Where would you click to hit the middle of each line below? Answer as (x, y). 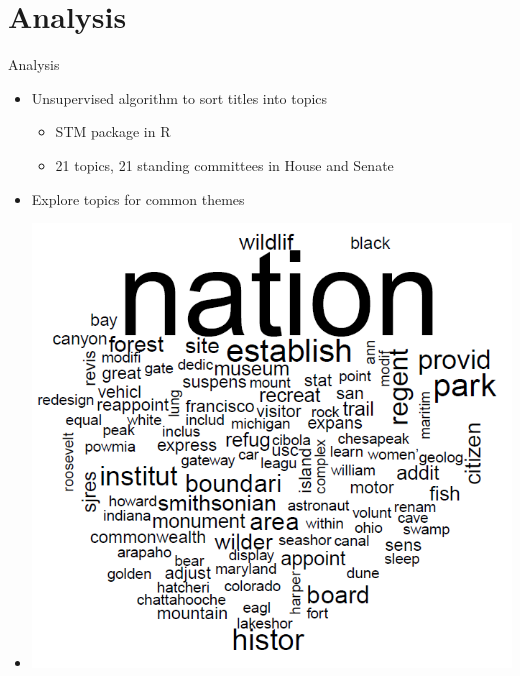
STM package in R (113, 131)
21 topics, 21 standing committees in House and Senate (224, 164)
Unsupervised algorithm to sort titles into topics (179, 97)
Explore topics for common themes (138, 198)
